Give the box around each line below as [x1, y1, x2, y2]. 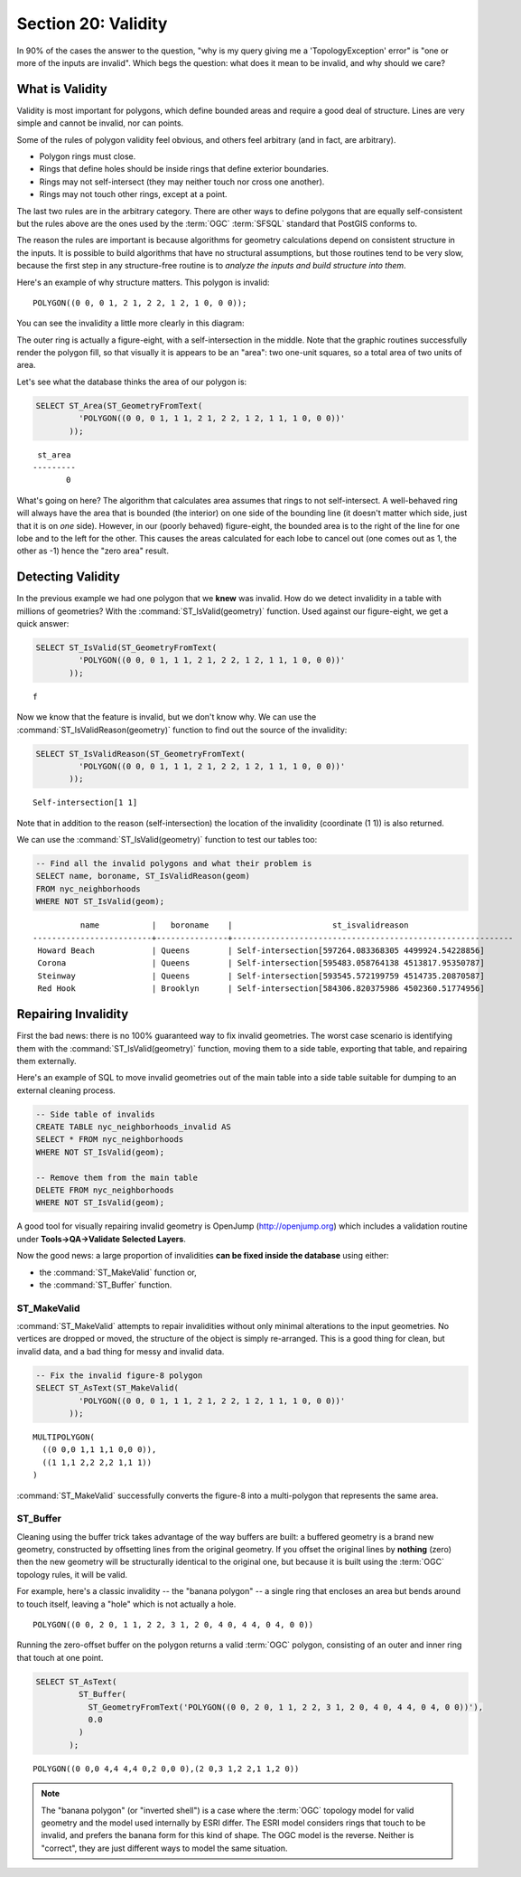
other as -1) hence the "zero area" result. [16, 545, 169, 556]
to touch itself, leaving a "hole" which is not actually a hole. [16, 1599, 237, 1609]
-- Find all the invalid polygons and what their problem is [35, 859, 312, 869]
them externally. [16, 1055, 77, 1066]
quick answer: [16, 618, 70, 629]
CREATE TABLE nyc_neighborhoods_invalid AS [35, 1122, 232, 1132]
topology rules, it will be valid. [16, 1569, 128, 1580]
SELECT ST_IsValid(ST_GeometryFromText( [35, 643, 217, 653]
